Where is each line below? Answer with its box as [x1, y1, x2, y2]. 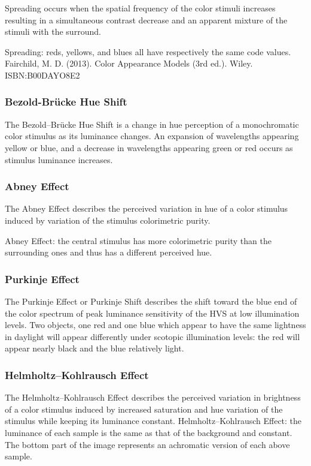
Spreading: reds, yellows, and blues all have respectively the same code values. [5, 45, 291, 58]
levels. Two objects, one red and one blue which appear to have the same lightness [5, 318, 306, 331]
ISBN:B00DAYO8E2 [5, 68, 80, 81]
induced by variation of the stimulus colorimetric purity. [5, 214, 211, 226]
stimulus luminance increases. [5, 153, 113, 166]
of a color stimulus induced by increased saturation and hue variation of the [5, 402, 283, 415]
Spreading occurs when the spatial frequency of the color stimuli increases [5, 2, 276, 14]
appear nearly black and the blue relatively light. [5, 342, 184, 354]
